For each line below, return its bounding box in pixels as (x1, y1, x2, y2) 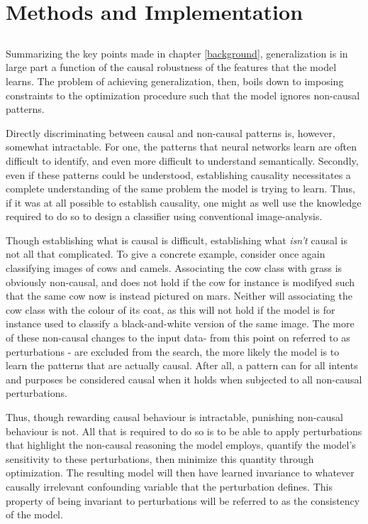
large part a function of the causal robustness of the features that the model (6, 60, 337, 75)
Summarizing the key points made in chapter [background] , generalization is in (6, 45, 348, 60)
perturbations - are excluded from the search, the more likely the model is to (6, 344, 340, 359)
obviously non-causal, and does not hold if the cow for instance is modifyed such (6, 274, 355, 289)
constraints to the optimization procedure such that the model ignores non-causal (6, 87, 360, 102)
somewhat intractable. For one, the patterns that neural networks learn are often (6, 139, 357, 154)
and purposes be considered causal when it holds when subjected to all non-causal (6, 371, 362, 386)
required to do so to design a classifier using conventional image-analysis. (6, 209, 323, 224)
